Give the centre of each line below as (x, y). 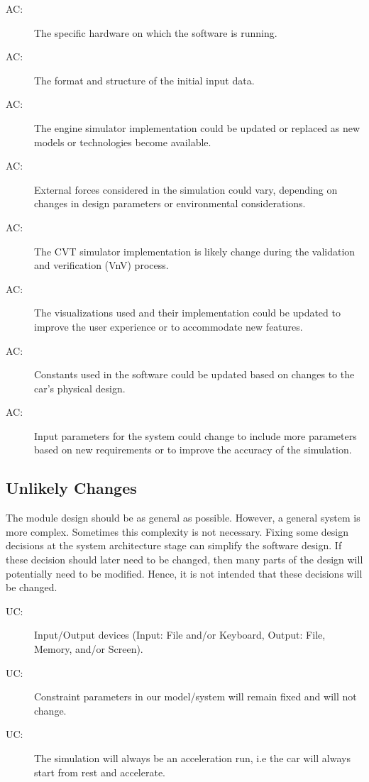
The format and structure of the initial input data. (144, 80)
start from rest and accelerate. (100, 772)
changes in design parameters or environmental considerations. (170, 203)
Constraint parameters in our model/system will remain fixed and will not (195, 696)
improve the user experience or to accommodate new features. (169, 326)
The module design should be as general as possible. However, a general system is (183, 518)
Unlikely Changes (71, 488)
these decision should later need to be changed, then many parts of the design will (184, 560)
